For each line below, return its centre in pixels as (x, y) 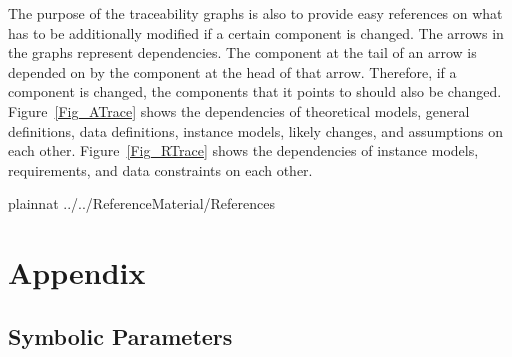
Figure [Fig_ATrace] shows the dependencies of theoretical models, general (239, 110)
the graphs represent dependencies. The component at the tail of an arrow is (242, 52)
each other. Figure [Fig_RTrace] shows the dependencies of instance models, (243, 150)
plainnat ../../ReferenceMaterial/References (142, 203)
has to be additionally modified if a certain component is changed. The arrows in (256, 32)
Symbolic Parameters (120, 335)
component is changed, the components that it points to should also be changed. (255, 91)
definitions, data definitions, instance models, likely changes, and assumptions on (255, 130)
